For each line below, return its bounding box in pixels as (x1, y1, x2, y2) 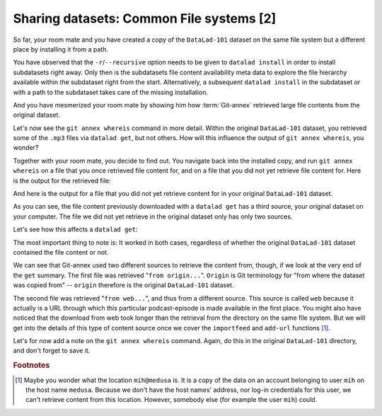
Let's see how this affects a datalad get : (13, 225, 138, 233)
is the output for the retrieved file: (13, 176, 111, 185)
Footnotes (13, 361, 50, 371)
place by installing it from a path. (13, 45, 109, 53)
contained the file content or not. (13, 248, 109, 256)
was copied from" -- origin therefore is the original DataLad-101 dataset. (13, 281, 234, 289)
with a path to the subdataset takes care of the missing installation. (13, 88, 209, 96)
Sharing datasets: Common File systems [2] (13, 11, 277, 26)
